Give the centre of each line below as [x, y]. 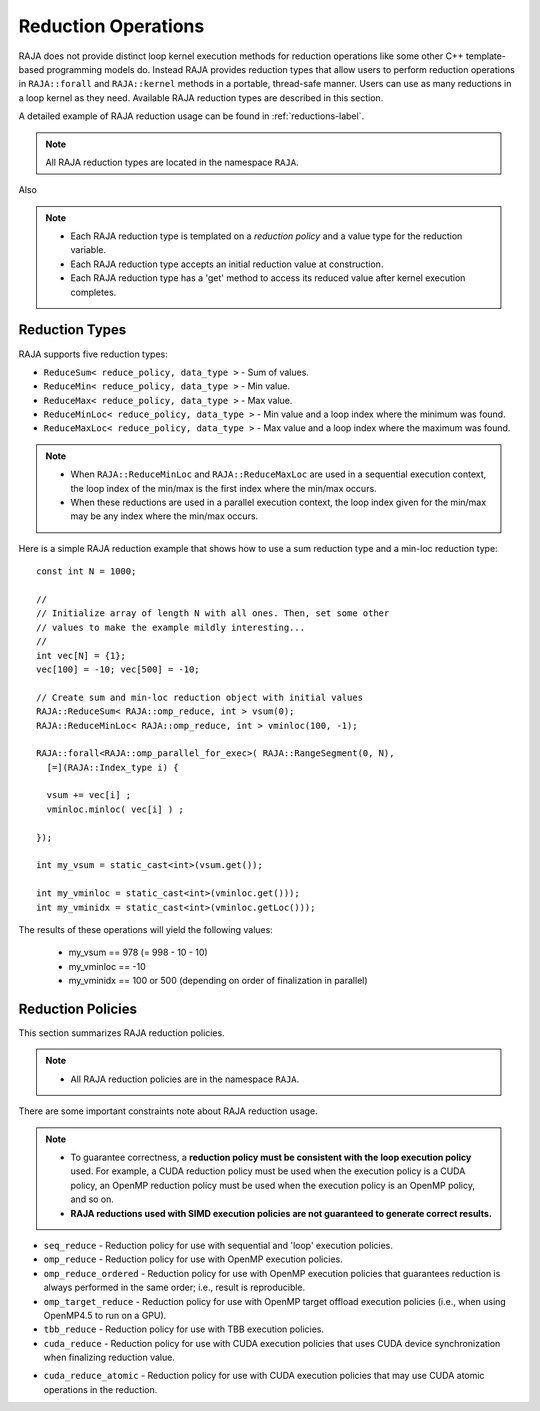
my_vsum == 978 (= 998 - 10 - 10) [138, 952]
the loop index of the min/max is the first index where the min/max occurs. [223, 488]
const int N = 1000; [86, 571]
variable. [88, 250]
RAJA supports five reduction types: [93, 354]
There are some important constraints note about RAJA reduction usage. [168, 1111]
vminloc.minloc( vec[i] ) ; [115, 809]
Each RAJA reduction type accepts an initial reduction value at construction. [227, 264]
